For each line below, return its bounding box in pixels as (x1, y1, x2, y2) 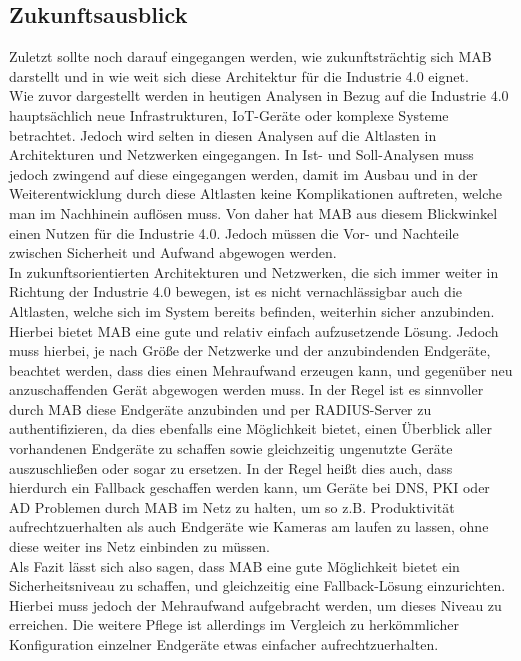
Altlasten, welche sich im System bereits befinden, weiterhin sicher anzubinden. (9, 300, 495, 321)
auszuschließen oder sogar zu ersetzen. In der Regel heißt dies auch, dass (9, 457, 453, 478)
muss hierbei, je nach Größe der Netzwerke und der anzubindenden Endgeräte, (9, 340, 491, 361)
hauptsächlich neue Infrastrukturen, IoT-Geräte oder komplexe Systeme (9, 104, 449, 125)
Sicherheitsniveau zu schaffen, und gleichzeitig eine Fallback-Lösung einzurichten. (9, 575, 506, 596)
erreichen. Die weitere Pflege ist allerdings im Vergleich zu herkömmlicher (9, 614, 459, 635)
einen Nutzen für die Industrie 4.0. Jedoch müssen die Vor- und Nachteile (9, 222, 459, 243)
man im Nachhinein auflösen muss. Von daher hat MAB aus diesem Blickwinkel (9, 202, 498, 223)
